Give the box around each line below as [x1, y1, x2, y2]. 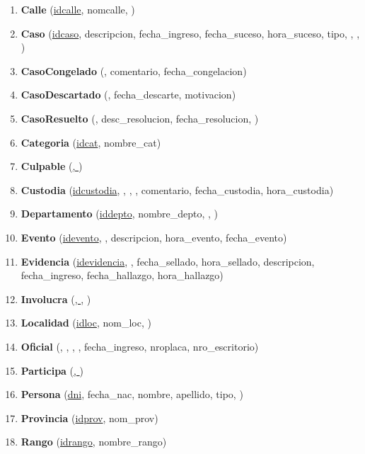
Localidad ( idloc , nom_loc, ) [21, 315, 151, 330]
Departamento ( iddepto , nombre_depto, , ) [21, 206, 219, 221]
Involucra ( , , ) [21, 291, 91, 306]
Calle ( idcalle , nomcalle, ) [21, 2, 135, 16]
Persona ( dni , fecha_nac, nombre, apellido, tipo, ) [21, 387, 243, 402]
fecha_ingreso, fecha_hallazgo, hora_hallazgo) [21, 268, 224, 283]
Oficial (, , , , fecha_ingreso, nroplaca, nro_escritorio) [21, 339, 259, 353]
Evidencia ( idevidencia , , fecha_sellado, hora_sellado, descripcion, [21, 254, 315, 268]
